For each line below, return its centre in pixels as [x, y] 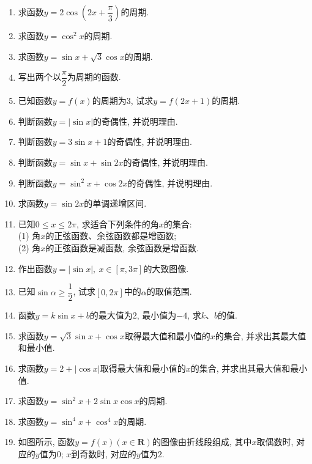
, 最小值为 [157, 315]
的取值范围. [169, 291]
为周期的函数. [94, 77]
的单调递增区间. [115, 203]
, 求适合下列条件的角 [118, 223]
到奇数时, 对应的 [104, 454]
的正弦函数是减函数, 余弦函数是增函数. [122, 248]
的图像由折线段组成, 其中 [202, 442]
